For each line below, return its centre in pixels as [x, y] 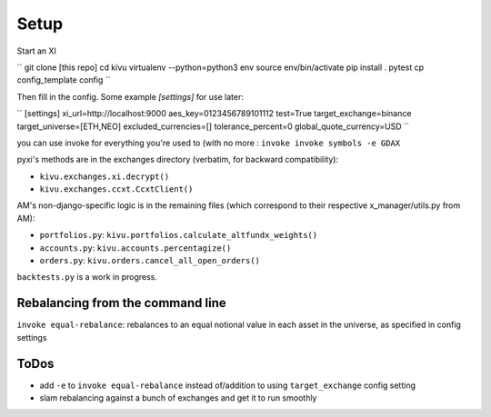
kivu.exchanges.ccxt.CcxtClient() [116, 189]
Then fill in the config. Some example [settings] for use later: [130, 96]
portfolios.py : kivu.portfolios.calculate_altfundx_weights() [179, 235]
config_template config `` [64, 80]
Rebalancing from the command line [121, 303]
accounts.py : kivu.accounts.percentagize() [135, 248]
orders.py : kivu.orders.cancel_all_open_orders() [150, 261]
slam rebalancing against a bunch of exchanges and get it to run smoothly [178, 398]
